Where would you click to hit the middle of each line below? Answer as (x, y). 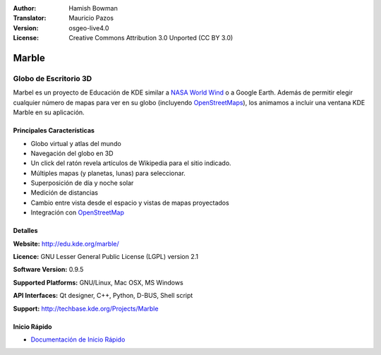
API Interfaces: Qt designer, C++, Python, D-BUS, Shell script (103, 296)
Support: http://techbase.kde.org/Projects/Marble (86, 308)
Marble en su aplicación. (49, 112)
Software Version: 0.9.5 (48, 270)
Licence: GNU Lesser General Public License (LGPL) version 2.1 (106, 257)
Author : (25, 8)
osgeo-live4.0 (89, 28)
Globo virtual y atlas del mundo (76, 143)
